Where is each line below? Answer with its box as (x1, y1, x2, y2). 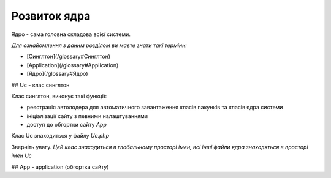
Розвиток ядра (11, 9, 91, 23)
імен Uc (11, 152, 32, 159)
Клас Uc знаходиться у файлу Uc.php (11, 132, 110, 139)
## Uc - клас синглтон (11, 81, 70, 89)
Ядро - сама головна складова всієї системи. (11, 31, 131, 38)
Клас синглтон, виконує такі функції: (11, 92, 107, 100)
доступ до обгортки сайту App (26, 121, 107, 128)
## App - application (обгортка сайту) (11, 163, 109, 171)
